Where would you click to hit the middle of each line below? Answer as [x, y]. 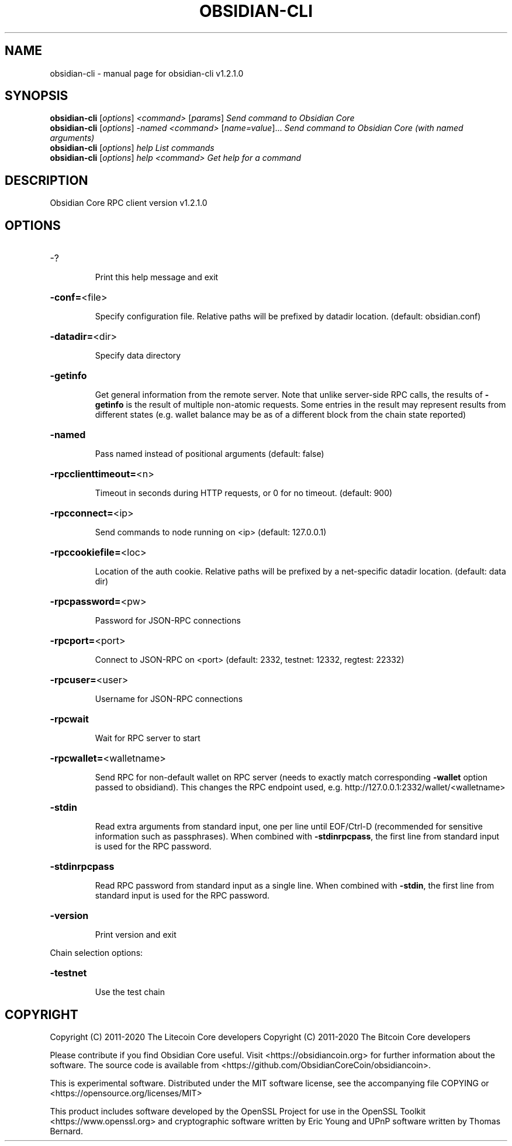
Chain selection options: [96, 953]
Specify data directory [138, 356]
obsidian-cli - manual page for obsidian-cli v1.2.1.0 [147, 73]
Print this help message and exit [157, 277]
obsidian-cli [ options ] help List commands [132, 148]
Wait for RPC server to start [148, 738]
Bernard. [66, 1131]
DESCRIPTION [46, 180]
